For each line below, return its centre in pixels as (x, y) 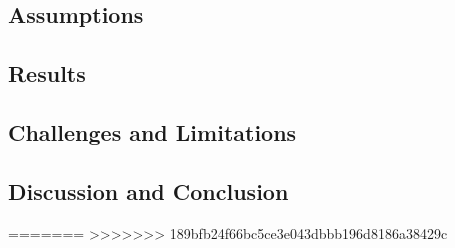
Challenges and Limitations (152, 131)
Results (47, 73)
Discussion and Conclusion (148, 190)
